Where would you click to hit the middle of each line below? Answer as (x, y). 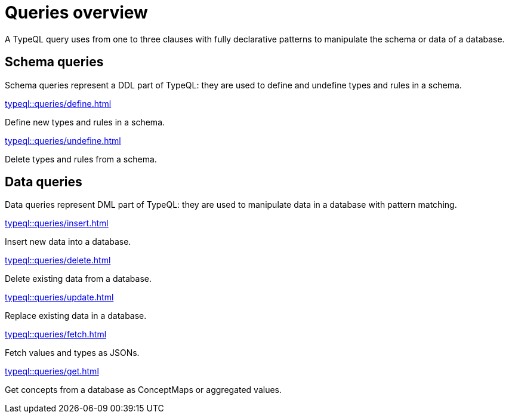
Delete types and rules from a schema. (81, 159)
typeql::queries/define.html (58, 103)
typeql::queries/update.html (59, 297)
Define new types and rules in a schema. (85, 122)
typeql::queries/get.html (52, 371)
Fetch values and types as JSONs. (72, 353)
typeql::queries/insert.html (57, 223)
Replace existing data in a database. (76, 316)
